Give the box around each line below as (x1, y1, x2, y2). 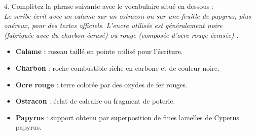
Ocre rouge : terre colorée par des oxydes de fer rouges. (15, 79, 187, 89)
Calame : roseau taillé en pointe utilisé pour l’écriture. (15, 46, 183, 56)
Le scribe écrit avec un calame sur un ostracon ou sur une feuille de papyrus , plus (4, 10, 251, 21)
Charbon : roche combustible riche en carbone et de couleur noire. (15, 62, 219, 73)
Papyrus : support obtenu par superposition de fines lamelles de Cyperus (15, 112, 239, 122)
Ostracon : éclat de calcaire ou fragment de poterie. (15, 96, 175, 106)
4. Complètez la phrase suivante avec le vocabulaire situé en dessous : (4, 1, 214, 11)
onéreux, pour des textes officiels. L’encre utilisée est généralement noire (4, 20, 222, 30)
